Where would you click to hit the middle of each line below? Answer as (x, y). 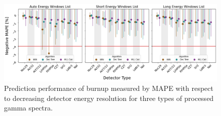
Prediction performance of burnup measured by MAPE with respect (109, 88)
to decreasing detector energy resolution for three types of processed (109, 98)
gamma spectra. (28, 108)
